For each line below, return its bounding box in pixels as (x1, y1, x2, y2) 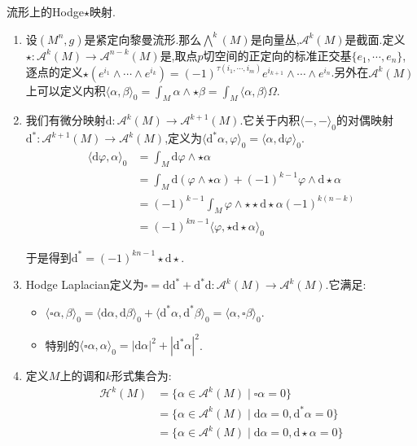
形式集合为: (111, 367, 172, 384)
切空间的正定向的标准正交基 (203, 46, 352, 63)
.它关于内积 (239, 111, 301, 129)
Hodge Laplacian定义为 (25, 276, 144, 293)
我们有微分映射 (25, 111, 106, 129)
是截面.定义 (345, 30, 406, 47)
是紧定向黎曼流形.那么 (84, 30, 202, 47)
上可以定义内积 (25, 81, 106, 98)
